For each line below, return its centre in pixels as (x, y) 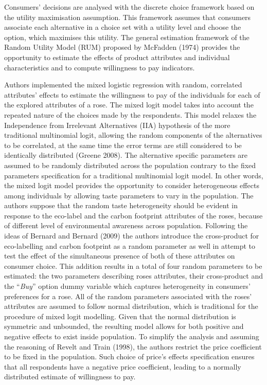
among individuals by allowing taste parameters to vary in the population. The (129, 195)
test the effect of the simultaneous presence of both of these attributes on (120, 256)
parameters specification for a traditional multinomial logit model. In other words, (134, 175)
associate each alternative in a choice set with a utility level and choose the (123, 27)
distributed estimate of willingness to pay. (70, 377)
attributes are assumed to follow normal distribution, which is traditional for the (131, 306)
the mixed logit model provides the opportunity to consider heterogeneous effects (132, 185)
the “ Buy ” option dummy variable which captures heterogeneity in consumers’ (127, 286)
